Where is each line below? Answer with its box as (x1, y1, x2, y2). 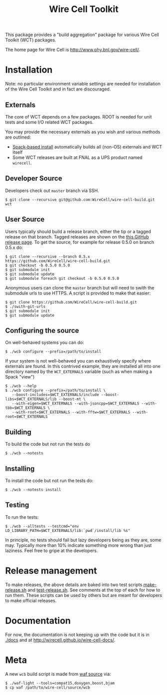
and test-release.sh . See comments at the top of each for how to (27, 586, 161, 593)
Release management (5, 565, 97, 576)
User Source (5, 215, 45, 223)
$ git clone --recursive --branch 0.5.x (5, 254, 91, 259)
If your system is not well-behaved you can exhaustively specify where (5, 358, 151, 364)
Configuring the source (5, 326, 79, 334)
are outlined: (5, 134, 31, 140)
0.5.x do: (5, 244, 23, 250)
